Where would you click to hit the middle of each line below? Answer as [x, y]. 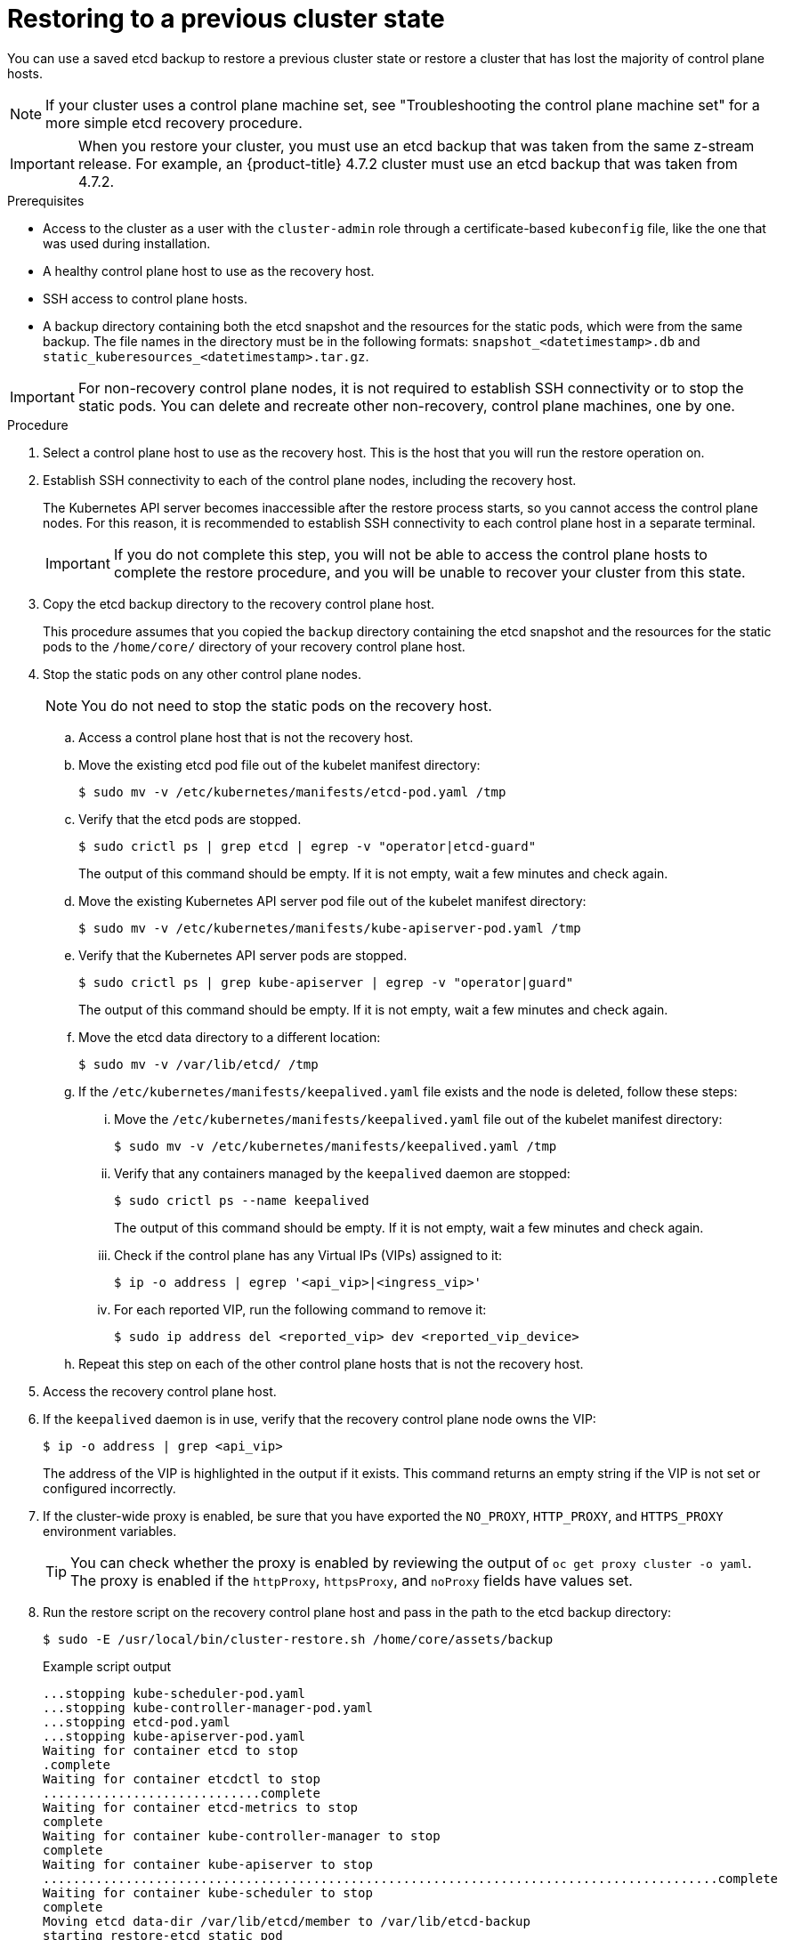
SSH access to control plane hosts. [145, 298]
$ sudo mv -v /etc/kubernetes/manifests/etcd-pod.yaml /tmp [292, 792]
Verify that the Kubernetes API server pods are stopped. [243, 955]
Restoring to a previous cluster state [226, 19]
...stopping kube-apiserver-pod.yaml [174, 1736]
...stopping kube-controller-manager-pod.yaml [208, 1707]
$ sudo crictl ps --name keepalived [242, 1200]
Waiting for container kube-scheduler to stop [208, 1892]
